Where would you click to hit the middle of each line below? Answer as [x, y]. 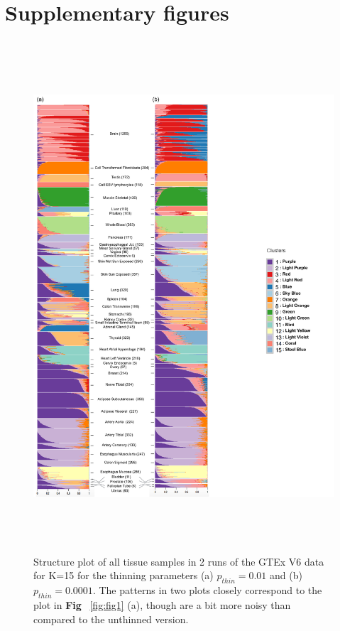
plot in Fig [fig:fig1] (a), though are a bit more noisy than [162, 604]
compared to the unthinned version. [111, 619]
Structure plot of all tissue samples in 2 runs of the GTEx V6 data [179, 561]
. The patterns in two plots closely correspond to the [207, 590]
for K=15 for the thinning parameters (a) [124, 575]
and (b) [286, 575]
